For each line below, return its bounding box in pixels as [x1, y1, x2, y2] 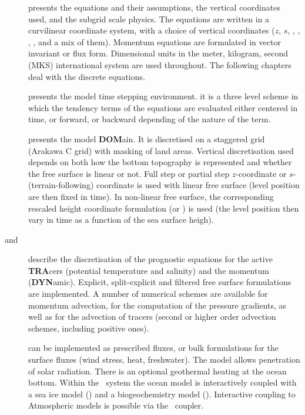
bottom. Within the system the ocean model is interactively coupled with [28, 376, 297, 389]
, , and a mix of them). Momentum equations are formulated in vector [28, 35, 281, 48]
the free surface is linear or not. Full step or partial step [28, 167, 230, 179]
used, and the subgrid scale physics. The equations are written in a [28, 12, 270, 25]
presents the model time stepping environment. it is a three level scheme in [28, 90, 299, 102]
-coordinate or [236, 167, 287, 179]
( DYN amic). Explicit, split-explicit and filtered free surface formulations [28, 276, 291, 288]
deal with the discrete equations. [28, 70, 145, 82]
